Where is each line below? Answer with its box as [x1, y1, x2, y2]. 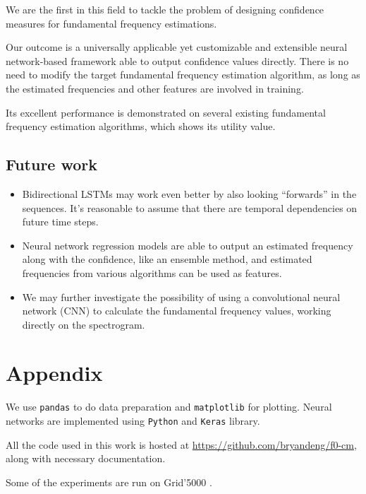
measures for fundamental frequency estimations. [6, 16, 217, 30]
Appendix [6, 358, 103, 387]
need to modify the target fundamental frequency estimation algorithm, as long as [6, 67, 360, 82]
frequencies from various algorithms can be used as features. [22, 265, 282, 280]
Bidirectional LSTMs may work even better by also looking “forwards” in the [22, 186, 357, 201]
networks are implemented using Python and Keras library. [6, 413, 260, 428]
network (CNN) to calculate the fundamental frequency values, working [22, 303, 331, 318]
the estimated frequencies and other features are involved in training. [6, 81, 304, 95]
